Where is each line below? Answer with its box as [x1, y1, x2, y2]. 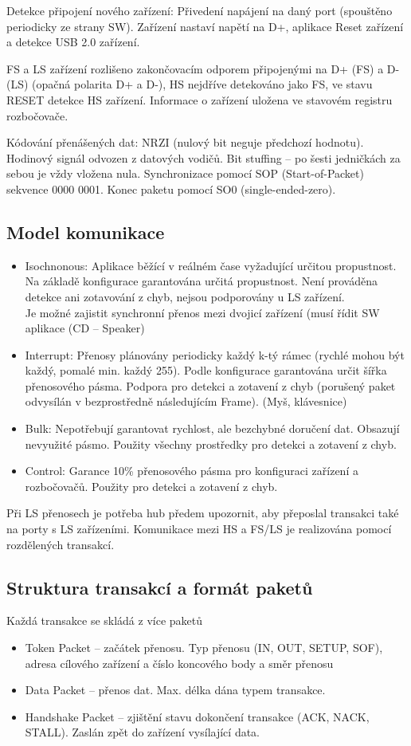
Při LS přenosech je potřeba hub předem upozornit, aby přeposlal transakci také [6, 505, 399, 521]
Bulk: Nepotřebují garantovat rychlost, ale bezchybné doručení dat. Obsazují [25, 420, 400, 437]
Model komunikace [6, 219, 165, 244]
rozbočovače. [6, 107, 68, 124]
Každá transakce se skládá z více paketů [6, 612, 203, 629]
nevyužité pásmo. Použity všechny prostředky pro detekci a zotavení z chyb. [25, 435, 397, 452]
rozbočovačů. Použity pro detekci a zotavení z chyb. [25, 477, 278, 494]
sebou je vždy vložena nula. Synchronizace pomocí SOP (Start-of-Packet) [6, 165, 364, 182]
